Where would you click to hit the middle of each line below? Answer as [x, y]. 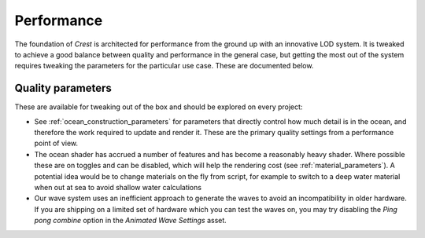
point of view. [56, 143]
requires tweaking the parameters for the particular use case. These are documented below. [164, 66]
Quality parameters [63, 88]
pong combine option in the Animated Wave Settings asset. [131, 221]
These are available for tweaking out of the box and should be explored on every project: [159, 107]
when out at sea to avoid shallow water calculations [118, 187]
